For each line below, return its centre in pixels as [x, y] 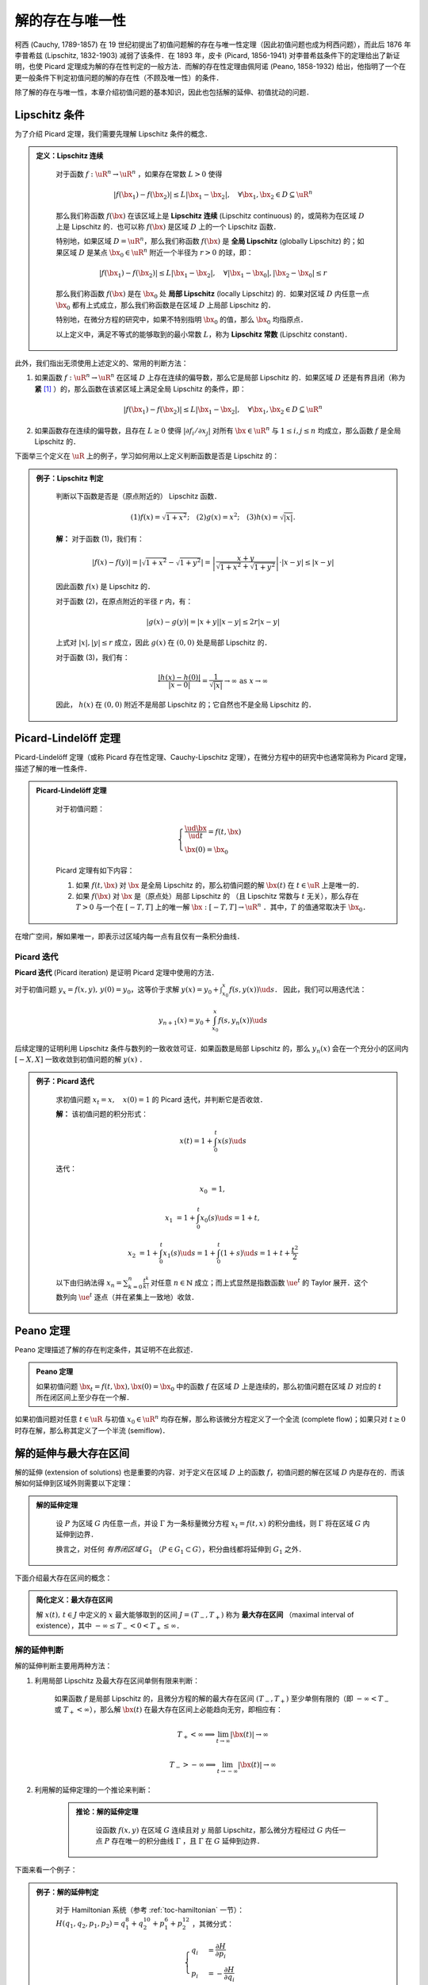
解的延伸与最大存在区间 [72, 1453]
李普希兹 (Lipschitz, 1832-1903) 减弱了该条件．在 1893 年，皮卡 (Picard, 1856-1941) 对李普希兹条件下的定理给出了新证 [207, 55]
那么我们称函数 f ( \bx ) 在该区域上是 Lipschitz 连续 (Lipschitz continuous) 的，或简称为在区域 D [210, 215]
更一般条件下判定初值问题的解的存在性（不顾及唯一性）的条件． [119, 77]
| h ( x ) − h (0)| [180, 678]
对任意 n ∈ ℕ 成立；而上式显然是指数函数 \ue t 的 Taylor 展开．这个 [260, 1282]
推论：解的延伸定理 [107, 1812]
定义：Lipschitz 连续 [70, 156]
